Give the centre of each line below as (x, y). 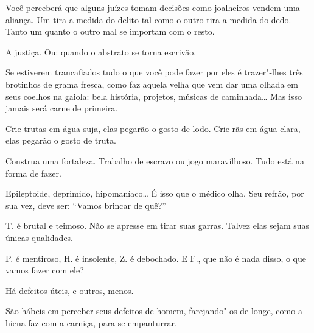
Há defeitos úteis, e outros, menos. (70, 290)
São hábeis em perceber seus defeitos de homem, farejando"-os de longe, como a (154, 311)
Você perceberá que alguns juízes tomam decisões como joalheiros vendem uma (153, 7)
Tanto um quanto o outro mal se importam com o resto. (110, 31)
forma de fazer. (33, 173)
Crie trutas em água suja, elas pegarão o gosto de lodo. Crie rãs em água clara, (153, 128)
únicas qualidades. (40, 237)
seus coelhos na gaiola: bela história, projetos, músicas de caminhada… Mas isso (154, 96)
